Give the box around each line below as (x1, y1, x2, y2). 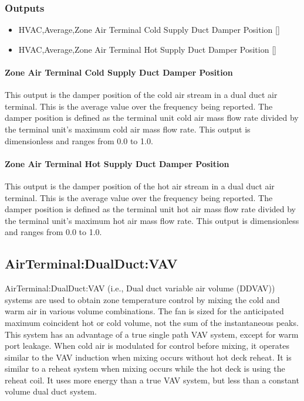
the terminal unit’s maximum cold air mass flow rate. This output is (5, 123, 251, 135)
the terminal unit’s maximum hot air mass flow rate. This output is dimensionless (5, 214, 299, 226)
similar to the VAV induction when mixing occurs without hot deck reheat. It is (5, 351, 292, 363)
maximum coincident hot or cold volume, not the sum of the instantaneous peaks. (5, 316, 299, 328)
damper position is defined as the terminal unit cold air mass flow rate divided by (5, 111, 299, 124)
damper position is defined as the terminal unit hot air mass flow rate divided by (5, 203, 296, 215)
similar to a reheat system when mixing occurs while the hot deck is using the (5, 362, 285, 375)
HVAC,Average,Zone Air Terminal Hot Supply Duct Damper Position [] (18, 43, 276, 55)
